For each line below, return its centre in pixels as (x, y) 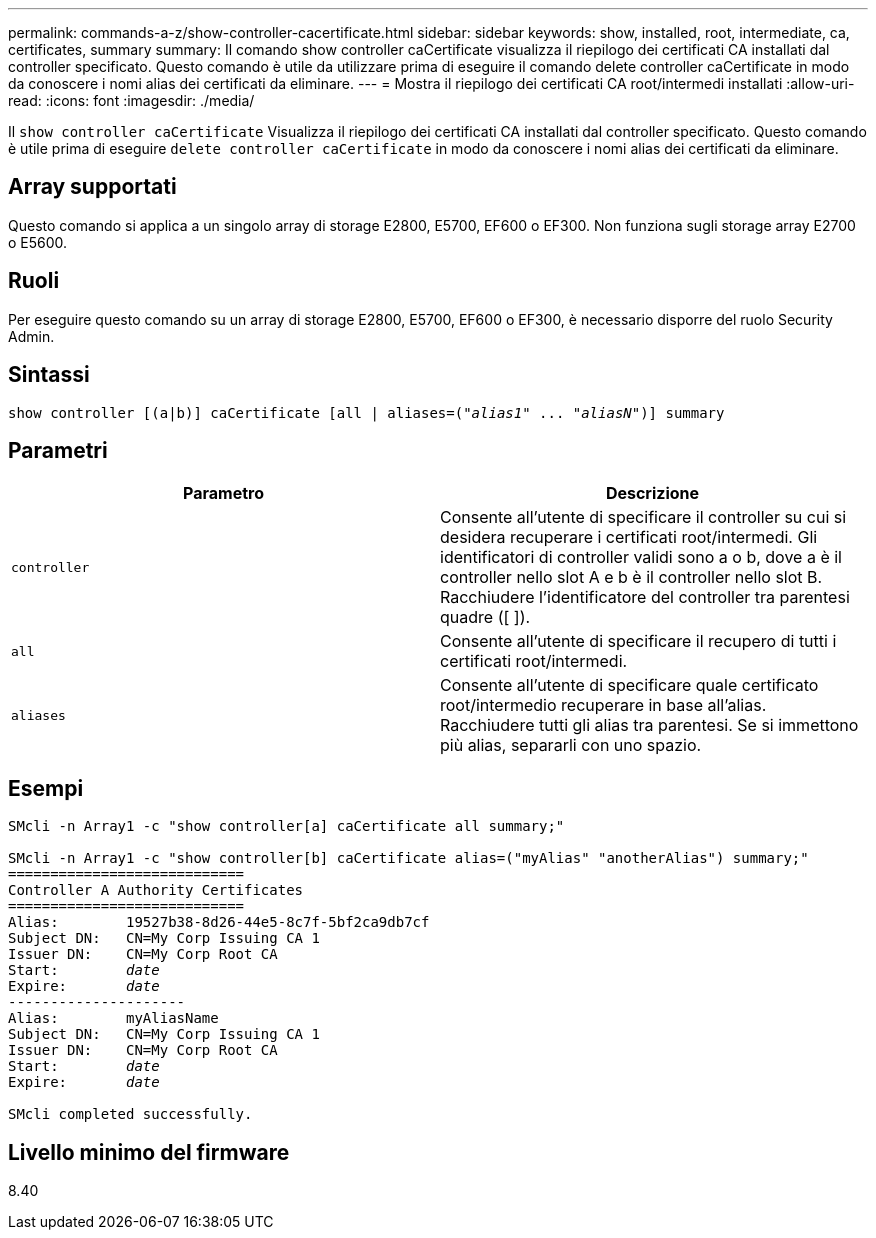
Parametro (223, 493)
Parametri (58, 450)
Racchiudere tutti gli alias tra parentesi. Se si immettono (649, 725)
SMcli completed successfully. (130, 1114)
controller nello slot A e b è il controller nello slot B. (631, 577)
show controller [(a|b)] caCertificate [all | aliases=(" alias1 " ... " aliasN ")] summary (366, 412)
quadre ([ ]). (485, 617)
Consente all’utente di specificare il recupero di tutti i (638, 641)
